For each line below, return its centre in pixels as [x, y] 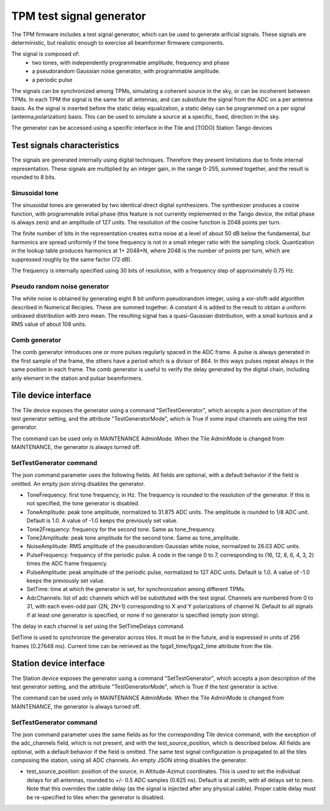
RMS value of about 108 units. [49, 324]
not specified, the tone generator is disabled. [83, 504]
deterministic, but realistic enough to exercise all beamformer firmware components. [118, 42]
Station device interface [58, 664]
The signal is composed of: [46, 54]
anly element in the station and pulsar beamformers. [77, 378]
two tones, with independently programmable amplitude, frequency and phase [131, 62]
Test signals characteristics [65, 145]
